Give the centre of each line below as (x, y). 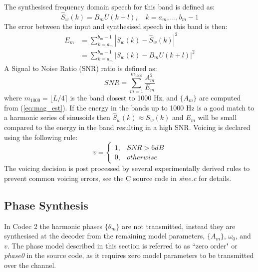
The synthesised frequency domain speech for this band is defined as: (110, 6)
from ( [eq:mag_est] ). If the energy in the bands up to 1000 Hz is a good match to (129, 107)
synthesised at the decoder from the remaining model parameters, (105, 236)
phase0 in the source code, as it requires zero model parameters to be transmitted (129, 255)
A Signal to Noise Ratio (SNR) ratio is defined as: (81, 68)
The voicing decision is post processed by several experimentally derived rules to (127, 168)
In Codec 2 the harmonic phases (53, 226)
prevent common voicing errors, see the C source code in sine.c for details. (118, 178)
